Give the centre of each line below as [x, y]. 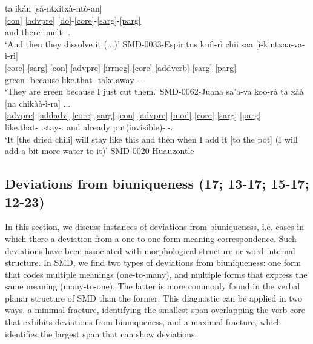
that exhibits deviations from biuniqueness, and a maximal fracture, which [143, 322]
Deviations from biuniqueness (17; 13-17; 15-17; [157, 184]
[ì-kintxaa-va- [280, 43]
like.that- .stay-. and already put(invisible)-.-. [89, 126]
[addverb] [173, 67]
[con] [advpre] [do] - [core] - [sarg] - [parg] [73, 20]
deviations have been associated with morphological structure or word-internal [150, 250]
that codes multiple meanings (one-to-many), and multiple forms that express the [156, 274]
